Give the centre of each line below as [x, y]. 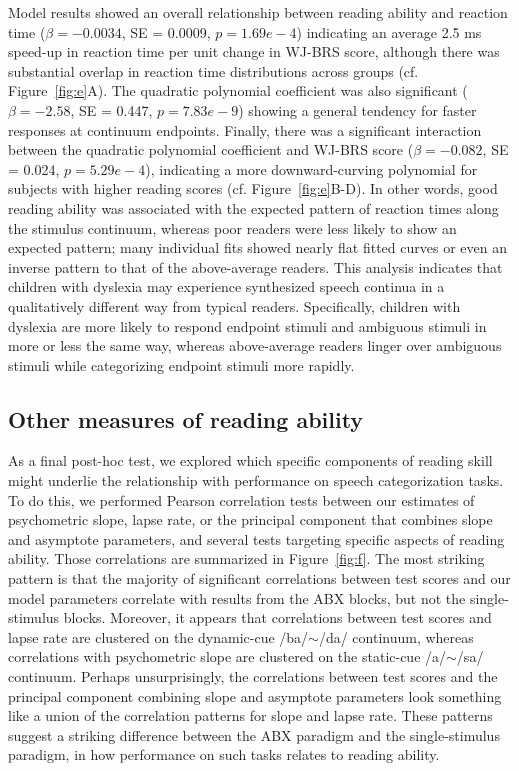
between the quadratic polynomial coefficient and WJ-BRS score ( [211, 149]
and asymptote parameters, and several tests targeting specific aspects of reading [256, 538]
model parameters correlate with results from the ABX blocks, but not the [237, 597]
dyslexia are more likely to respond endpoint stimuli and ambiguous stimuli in [247, 325]
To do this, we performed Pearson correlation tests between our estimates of [241, 499]
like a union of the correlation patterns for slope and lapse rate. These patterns [250, 715]
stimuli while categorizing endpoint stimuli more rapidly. [181, 364]
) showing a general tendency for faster [357, 109]
